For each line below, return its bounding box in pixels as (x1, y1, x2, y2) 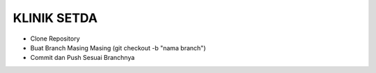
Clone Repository (30, 34, 80, 43)
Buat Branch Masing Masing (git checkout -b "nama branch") (30, 43, 206, 52)
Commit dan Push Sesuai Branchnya (30, 54, 135, 62)
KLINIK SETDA (13, 10, 97, 25)
